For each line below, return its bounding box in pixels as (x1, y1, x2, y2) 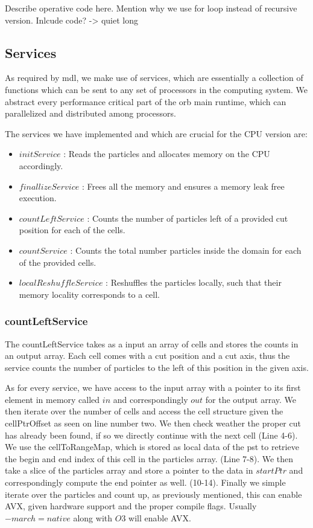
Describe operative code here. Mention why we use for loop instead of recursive (5, 2, 297, 14)
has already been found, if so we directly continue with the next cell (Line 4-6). (5, 428, 298, 441)
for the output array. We (205, 393, 297, 405)
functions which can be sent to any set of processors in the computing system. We (5, 83, 308, 95)
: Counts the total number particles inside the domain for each (70, 243, 302, 256)
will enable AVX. (128, 511, 191, 524)
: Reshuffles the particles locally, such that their (106, 276, 282, 289)
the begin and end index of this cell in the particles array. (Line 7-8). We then (5, 452, 294, 465)
